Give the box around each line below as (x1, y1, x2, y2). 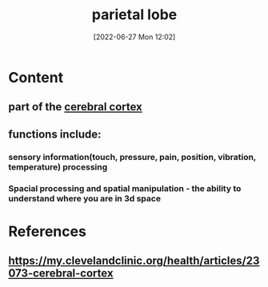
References (8, 222, 86, 241)
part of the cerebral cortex (8, 100, 142, 114)
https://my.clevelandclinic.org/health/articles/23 (8, 254, 260, 268)
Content (8, 68, 64, 86)
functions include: (8, 127, 102, 141)
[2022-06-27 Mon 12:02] (93, 32, 176, 42)
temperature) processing (8, 161, 108, 173)
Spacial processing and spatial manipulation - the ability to (8, 182, 242, 193)
